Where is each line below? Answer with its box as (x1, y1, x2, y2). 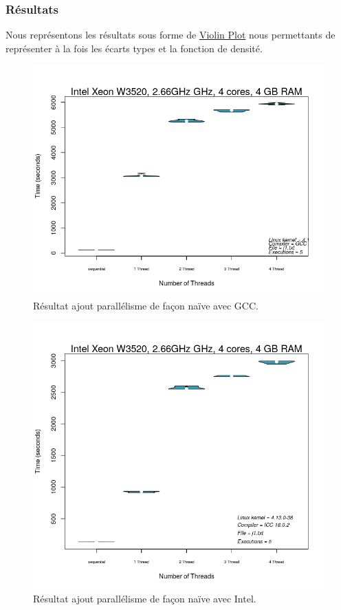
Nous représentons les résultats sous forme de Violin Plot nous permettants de (5, 28, 335, 42)
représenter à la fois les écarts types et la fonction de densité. (5, 41, 263, 55)
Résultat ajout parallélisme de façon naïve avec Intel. (33, 591, 256, 605)
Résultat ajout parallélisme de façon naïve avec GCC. (33, 298, 258, 312)
